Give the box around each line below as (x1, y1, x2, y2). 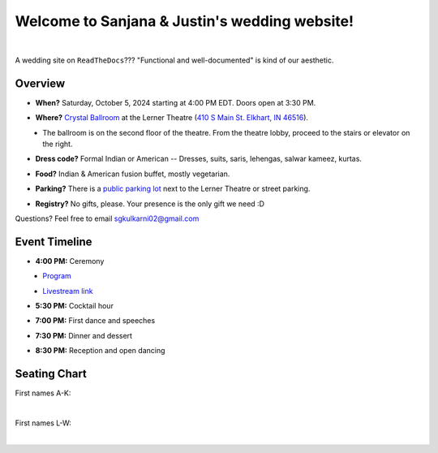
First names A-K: (15, 388, 71, 398)
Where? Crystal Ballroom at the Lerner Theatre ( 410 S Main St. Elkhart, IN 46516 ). (35, 113, 308, 123)
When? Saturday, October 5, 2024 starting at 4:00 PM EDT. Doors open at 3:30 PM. (35, 97, 316, 107)
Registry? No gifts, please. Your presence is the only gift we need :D (35, 199, 265, 209)
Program (42, 271, 72, 281)
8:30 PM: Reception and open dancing (35, 346, 165, 356)
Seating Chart (15, 367, 87, 381)
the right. (42, 139, 73, 149)
